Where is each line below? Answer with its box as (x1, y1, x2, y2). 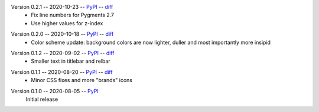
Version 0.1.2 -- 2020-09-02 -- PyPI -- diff (11, 49, 115, 56)
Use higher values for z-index (31, 19, 103, 26)
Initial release (25, 96, 58, 103)
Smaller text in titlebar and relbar (31, 57, 110, 65)
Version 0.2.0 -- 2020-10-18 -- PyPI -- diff (11, 30, 114, 38)
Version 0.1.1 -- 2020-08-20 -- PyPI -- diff (11, 68, 113, 76)
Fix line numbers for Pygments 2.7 (31, 12, 115, 19)
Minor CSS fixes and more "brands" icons (31, 77, 133, 84)
